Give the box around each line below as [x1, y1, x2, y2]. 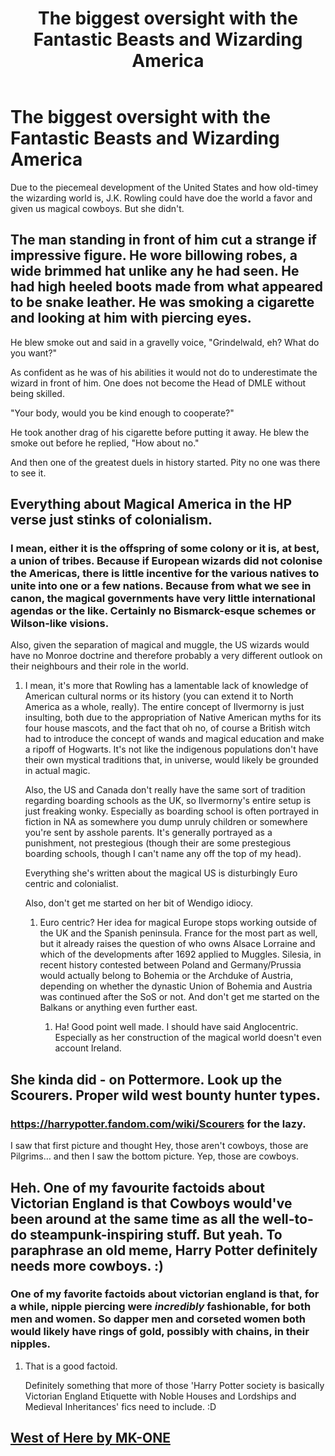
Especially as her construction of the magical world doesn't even [54, 1032, 322, 1044]
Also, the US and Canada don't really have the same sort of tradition [24, 784, 306, 796]
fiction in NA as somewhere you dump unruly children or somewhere [24, 816, 308, 828]
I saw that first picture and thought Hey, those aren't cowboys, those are [10, 1140, 309, 1152]
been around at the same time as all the [10, 1210, 260, 1227]
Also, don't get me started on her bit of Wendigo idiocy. [24, 897, 254, 909]
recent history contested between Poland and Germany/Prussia [39, 959, 302, 971]
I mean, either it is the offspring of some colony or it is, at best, [10, 542, 320, 556]
